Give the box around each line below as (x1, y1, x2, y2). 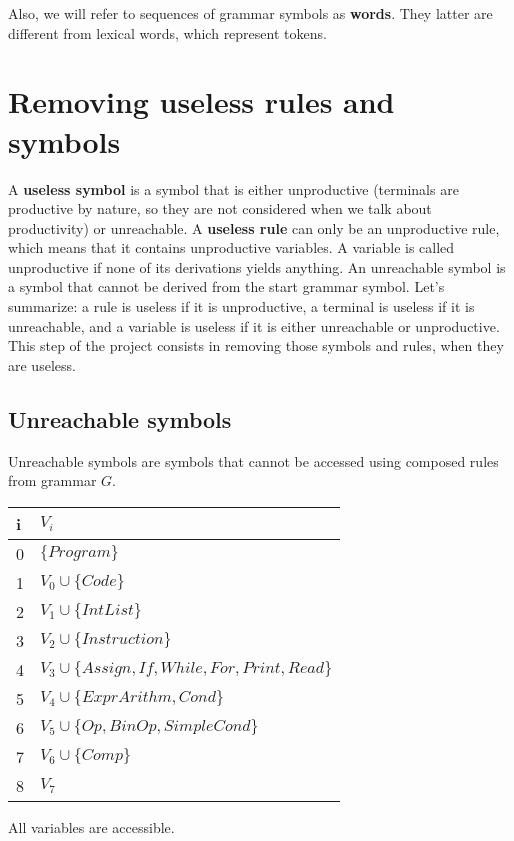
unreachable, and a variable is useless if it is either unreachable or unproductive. (8, 315, 500, 336)
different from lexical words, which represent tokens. (8, 22, 327, 43)
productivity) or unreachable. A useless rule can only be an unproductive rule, (8, 217, 500, 238)
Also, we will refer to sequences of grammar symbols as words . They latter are (8, 3, 493, 23)
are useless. (8, 354, 76, 375)
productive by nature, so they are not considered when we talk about (8, 198, 432, 219)
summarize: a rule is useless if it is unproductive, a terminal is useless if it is (8, 296, 475, 317)
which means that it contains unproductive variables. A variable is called (8, 237, 455, 258)
